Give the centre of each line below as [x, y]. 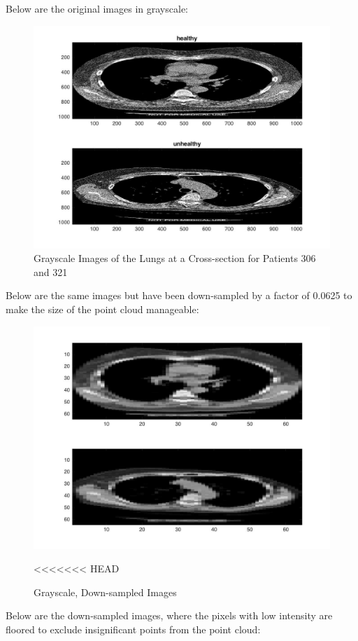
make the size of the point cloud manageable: [102, 309]
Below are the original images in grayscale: [97, 8]
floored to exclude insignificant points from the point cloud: [133, 629]
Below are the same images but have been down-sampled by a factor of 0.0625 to [179, 295]
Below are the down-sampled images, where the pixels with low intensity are [169, 615]
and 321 [51, 271]
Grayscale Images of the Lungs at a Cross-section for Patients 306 [175, 258]
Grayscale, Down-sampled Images [105, 592]
